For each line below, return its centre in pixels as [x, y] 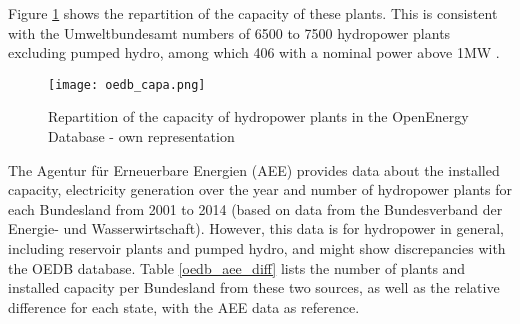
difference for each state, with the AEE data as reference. [184, 306]
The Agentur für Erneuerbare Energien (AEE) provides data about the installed [254, 169]
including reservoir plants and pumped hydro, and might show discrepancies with [257, 248]
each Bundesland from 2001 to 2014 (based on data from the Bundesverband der [255, 208]
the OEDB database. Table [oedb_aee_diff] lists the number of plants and [237, 267]
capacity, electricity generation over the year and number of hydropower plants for [260, 189]
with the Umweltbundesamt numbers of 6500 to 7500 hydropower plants [229, 32]
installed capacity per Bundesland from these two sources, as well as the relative [254, 287]
